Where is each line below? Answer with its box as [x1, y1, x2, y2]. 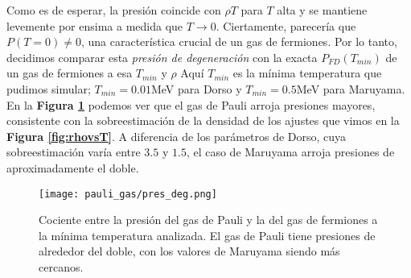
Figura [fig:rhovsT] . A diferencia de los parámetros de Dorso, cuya [6, 127, 347, 144]
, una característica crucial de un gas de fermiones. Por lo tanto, [80, 33, 397, 50]
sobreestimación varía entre [6, 143, 141, 160]
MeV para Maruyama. [296, 80, 405, 97]
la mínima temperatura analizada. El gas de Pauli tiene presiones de [39, 226, 376, 243]
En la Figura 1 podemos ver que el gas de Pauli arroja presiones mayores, [6, 96, 376, 113]
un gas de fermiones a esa [6, 64, 133, 81]
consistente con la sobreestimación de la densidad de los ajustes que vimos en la [6, 112, 400, 129]
